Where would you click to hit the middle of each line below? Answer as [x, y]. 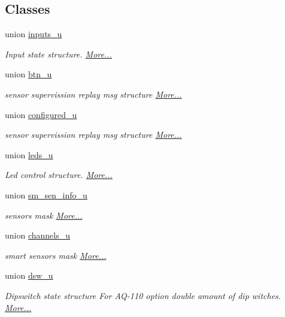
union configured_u [41, 114]
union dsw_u [29, 275]
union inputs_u [34, 34]
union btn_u [28, 74]
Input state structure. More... [58, 54]
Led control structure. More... [59, 175]
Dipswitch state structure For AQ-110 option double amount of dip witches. [143, 295]
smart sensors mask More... [56, 255]
